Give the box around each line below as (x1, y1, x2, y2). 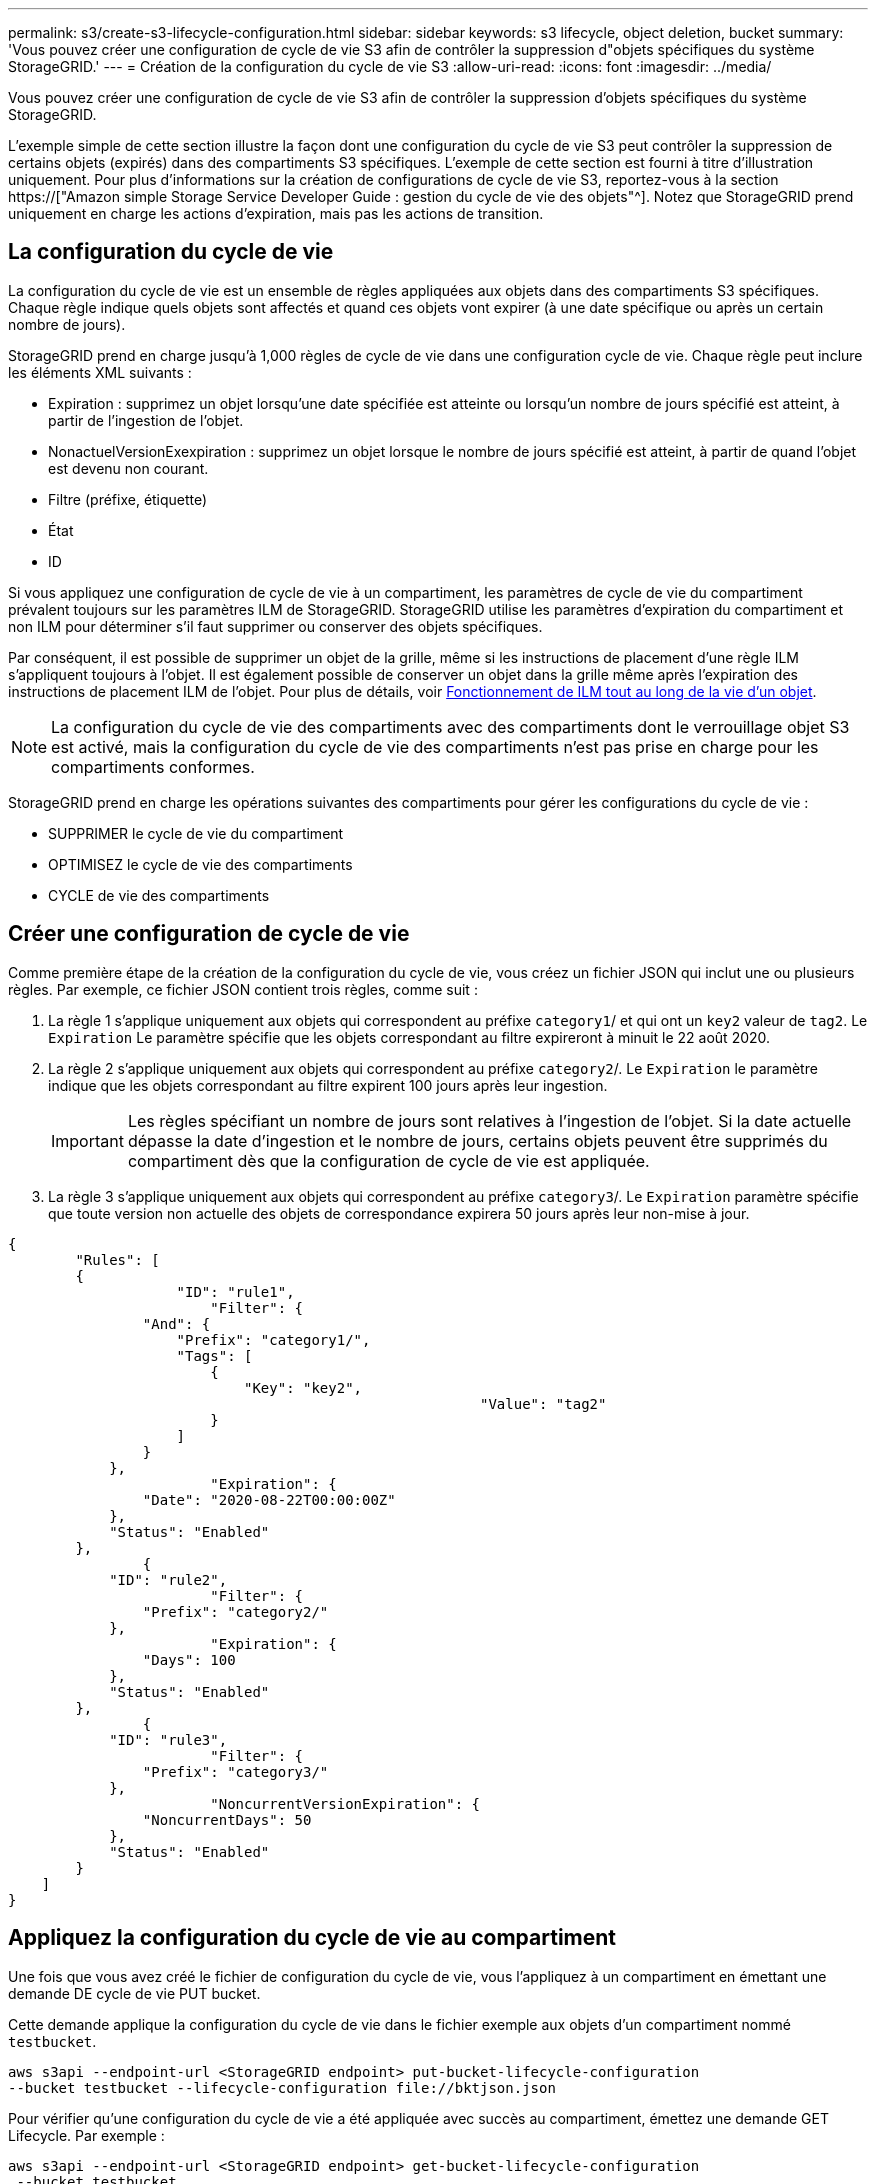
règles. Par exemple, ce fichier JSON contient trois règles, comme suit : (8, 980, 478, 998)
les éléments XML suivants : (8, 363, 192, 381)
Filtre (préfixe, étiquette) (48, 490, 208, 508)
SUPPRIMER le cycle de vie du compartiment (48, 824, 344, 842)
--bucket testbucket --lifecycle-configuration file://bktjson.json (8, 2079, 556, 2096)
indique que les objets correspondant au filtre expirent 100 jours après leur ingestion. (48, 1076, 608, 1094)
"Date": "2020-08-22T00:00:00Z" (142, 1491, 396, 1508)
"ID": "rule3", (109, 1731, 228, 1748)
